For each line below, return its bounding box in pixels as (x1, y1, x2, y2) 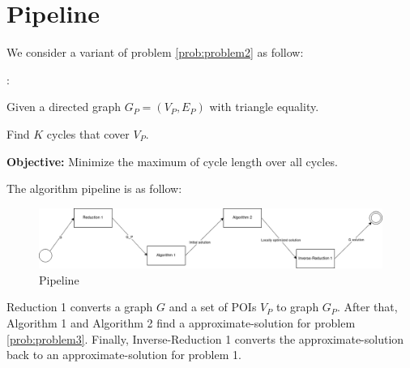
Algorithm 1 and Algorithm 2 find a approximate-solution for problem (6, 315, 356, 331)
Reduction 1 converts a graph (6, 298, 153, 315)
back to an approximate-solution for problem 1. (6, 346, 241, 363)
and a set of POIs (169, 298, 257, 315)
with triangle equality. (209, 98, 319, 115)
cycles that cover (46, 125, 130, 142)
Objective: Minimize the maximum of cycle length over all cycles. (6, 152, 338, 169)
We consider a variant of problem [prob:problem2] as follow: (6, 44, 304, 61)
